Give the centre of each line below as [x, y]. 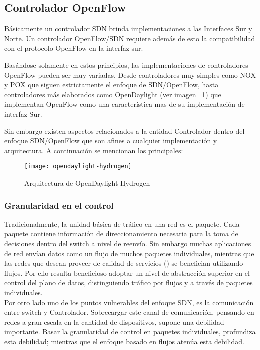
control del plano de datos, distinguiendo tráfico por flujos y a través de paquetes [128, 283]
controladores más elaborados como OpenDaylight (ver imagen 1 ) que [113, 94]
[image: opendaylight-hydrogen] [78, 167]
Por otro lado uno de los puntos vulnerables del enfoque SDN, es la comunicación [129, 302]
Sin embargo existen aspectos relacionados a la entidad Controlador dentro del [124, 131]
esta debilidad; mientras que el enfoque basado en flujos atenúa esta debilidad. [124, 341]
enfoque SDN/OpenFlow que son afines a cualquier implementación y [111, 141]
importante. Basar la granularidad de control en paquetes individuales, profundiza [130, 332]
